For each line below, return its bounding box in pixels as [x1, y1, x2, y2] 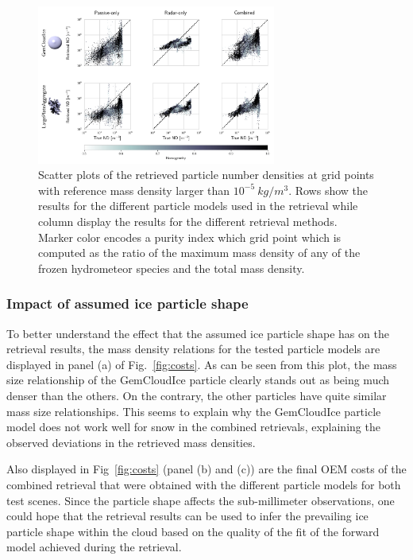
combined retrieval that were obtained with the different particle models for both [6, 476, 401, 492]
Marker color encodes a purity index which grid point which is [38, 228, 342, 245]
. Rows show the [288, 181, 369, 198]
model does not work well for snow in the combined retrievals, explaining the [6, 418, 380, 435]
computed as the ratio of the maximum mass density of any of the [38, 244, 361, 261]
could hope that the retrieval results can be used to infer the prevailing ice [6, 507, 369, 524]
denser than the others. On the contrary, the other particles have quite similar [6, 387, 387, 403]
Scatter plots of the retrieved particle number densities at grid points [38, 166, 374, 183]
